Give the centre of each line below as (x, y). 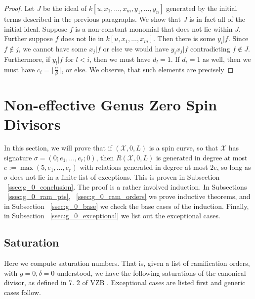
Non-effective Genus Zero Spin (111, 105)
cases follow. (22, 292)
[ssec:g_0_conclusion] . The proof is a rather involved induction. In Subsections (127, 186)
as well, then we (227, 59)
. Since (238, 38)
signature (18, 157)
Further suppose (28, 38)
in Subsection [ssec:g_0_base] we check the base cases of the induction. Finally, (127, 206)
